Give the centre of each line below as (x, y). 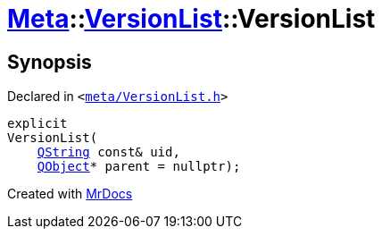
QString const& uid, (108, 152)
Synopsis (50, 62)
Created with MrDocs (70, 194)
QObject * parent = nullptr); (139, 167)
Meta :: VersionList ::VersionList (191, 19)
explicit (37, 124)
